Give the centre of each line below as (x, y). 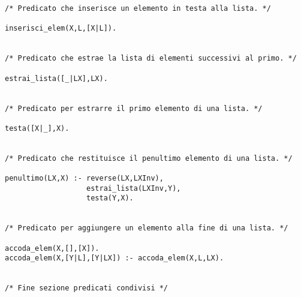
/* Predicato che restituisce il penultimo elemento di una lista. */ (149, 158)
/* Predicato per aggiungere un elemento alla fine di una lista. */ (147, 228)
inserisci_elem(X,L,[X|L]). (61, 28)
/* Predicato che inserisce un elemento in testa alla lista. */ (138, 8)
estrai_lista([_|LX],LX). (56, 78)
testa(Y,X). (110, 198)
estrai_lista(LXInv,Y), (134, 188)
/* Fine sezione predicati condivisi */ (87, 288)
